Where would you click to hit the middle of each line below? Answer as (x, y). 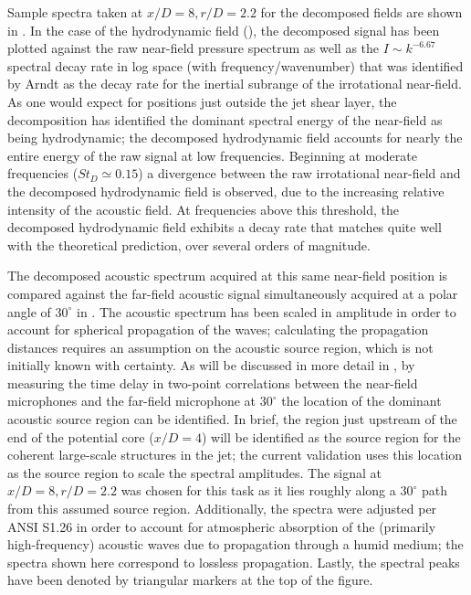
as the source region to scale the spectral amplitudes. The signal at (195, 472)
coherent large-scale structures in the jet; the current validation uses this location (235, 455)
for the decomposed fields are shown (361, 12)
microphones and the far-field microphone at (132, 401)
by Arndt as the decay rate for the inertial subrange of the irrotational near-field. (235, 84)
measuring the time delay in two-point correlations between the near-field (213, 382)
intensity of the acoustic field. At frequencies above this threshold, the (204, 209)
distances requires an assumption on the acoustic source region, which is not (220, 347)
